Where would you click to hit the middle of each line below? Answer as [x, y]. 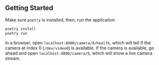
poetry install [21, 29]
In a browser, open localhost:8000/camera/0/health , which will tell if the [78, 43]
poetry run [16, 33]
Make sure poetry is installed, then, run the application [60, 20]
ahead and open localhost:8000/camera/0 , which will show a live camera [79, 53]
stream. [13, 58]
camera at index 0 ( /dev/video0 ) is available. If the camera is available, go [80, 48]
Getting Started [29, 8]
